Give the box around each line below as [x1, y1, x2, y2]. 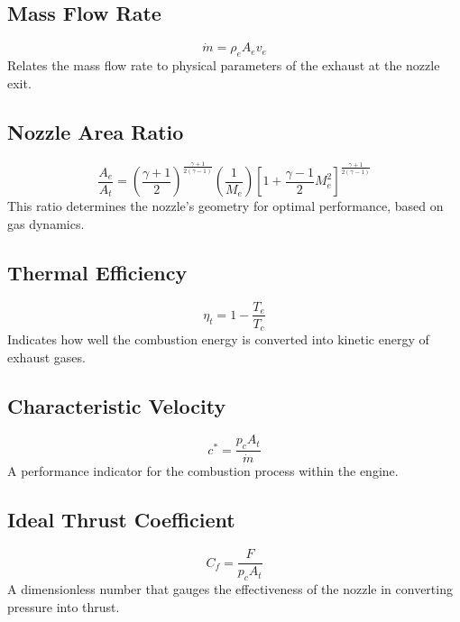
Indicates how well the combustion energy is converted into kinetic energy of [7, 330, 429, 349]
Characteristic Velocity [7, 391, 226, 419]
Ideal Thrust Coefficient [7, 506, 235, 534]
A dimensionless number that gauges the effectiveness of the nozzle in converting [7, 579, 453, 598]
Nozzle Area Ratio [7, 117, 184, 145]
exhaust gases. [7, 347, 86, 366]
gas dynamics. [7, 214, 85, 233]
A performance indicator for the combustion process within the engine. [7, 462, 399, 480]
